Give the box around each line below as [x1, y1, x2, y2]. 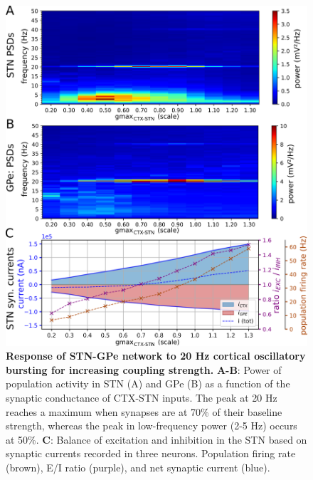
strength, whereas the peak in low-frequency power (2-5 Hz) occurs [6, 418, 297, 433]
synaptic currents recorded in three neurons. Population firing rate [6, 446, 296, 461]
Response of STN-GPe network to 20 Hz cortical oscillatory [6, 348, 306, 363]
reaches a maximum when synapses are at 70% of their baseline [6, 404, 282, 419]
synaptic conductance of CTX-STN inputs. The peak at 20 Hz [6, 390, 277, 405]
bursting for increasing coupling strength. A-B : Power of [6, 362, 282, 377]
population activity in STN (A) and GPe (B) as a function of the [6, 376, 290, 391]
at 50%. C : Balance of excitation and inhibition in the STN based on [6, 432, 307, 447]
